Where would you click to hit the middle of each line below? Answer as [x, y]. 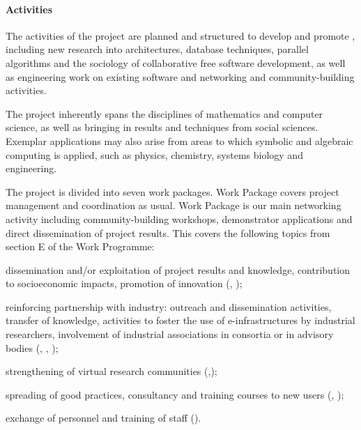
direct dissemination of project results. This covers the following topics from [168, 232]
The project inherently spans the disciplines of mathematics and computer [164, 113]
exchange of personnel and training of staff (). [103, 418]
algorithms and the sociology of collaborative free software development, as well [176, 62]
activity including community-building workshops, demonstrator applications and [179, 218]
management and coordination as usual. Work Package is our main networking [174, 205]
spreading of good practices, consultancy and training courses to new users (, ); [175, 394]
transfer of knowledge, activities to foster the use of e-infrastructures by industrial [180, 320]
